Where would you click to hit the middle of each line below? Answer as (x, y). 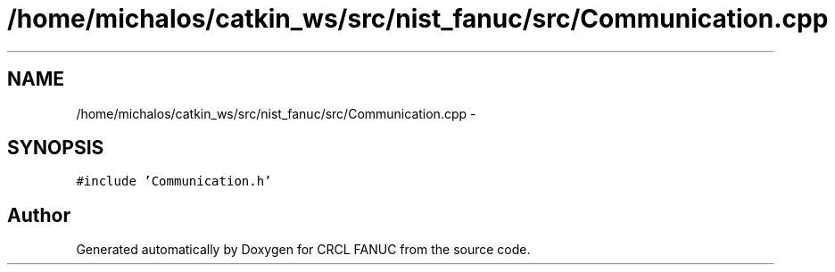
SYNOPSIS (56, 148)
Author (39, 215)
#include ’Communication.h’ (174, 181)
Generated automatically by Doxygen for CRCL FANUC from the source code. (303, 250)
